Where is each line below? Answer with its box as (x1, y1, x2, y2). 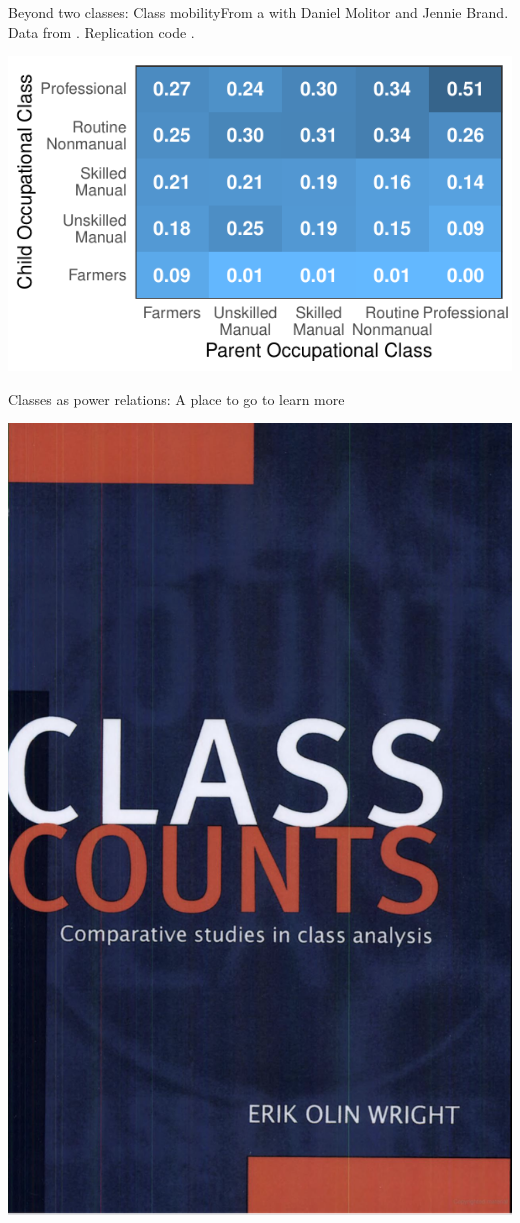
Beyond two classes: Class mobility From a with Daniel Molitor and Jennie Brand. (8, 2, 509, 22)
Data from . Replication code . (8, 21, 195, 42)
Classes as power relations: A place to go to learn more (8, 388, 345, 409)
